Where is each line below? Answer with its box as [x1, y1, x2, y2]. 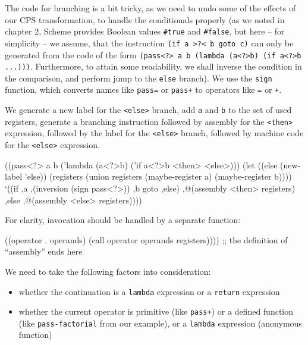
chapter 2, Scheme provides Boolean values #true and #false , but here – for [5, 25, 285, 37]
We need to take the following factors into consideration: [5, 265, 211, 277]
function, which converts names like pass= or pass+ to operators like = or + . [5, 83, 282, 96]
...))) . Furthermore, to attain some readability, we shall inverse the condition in [5, 60, 302, 73]
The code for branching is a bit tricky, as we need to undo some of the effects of [5, 2, 296, 14]
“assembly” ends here [5, 245, 83, 258]
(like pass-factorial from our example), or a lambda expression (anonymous [18, 316, 302, 329]
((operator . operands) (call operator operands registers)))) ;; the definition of [5, 233, 288, 246]
